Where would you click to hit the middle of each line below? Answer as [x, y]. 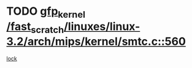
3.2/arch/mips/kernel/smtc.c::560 [96, 42]
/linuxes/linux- [102, 26]
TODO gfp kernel [46, 12]
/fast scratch [35, 28]
